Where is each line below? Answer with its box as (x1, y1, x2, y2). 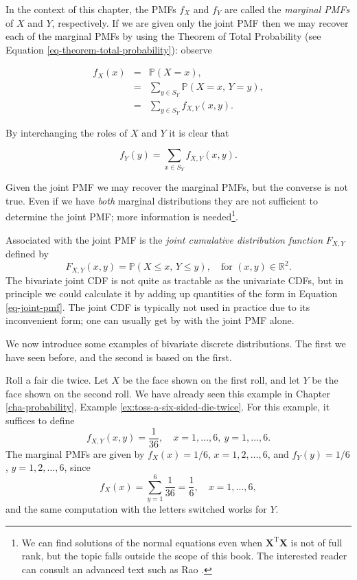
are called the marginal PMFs (224, 2, 350, 16)
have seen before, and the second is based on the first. (5, 349, 232, 364)
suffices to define (5, 413, 75, 427)
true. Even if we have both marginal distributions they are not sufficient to (5, 193, 318, 207)
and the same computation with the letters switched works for (5, 501, 267, 515)
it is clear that (169, 125, 229, 139)
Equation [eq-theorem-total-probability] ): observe (5, 42, 212, 56)
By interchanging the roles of (5, 125, 128, 139)
